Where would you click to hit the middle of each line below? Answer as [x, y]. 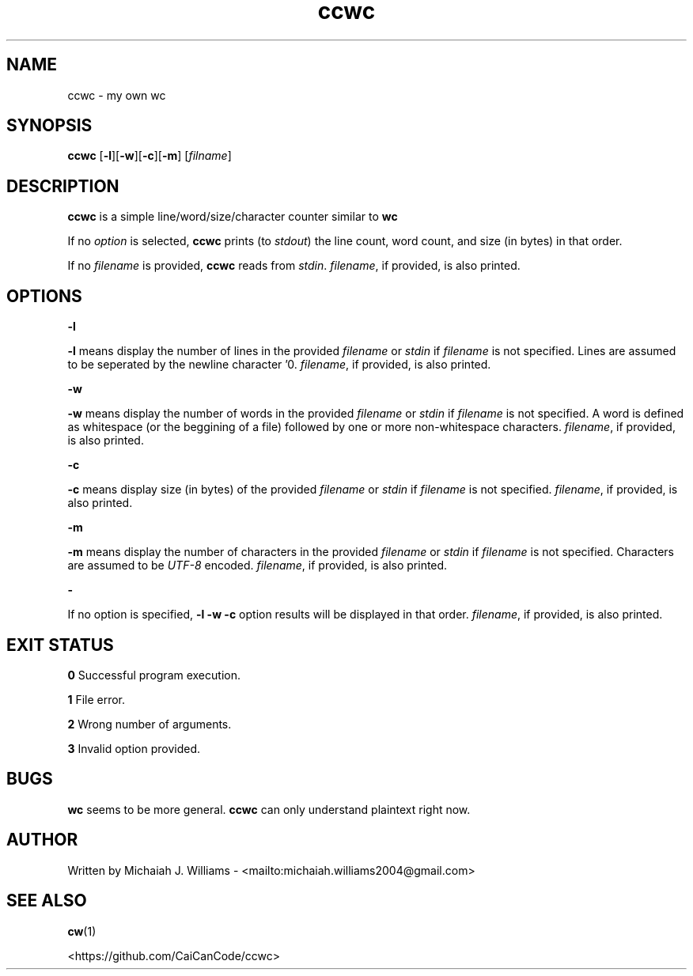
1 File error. [97, 699]
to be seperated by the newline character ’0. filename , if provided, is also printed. [279, 365]
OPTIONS [44, 296]
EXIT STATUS [60, 645]
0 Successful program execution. [154, 675]
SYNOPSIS [49, 126]
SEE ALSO [47, 901]
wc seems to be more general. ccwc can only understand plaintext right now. [269, 809]
